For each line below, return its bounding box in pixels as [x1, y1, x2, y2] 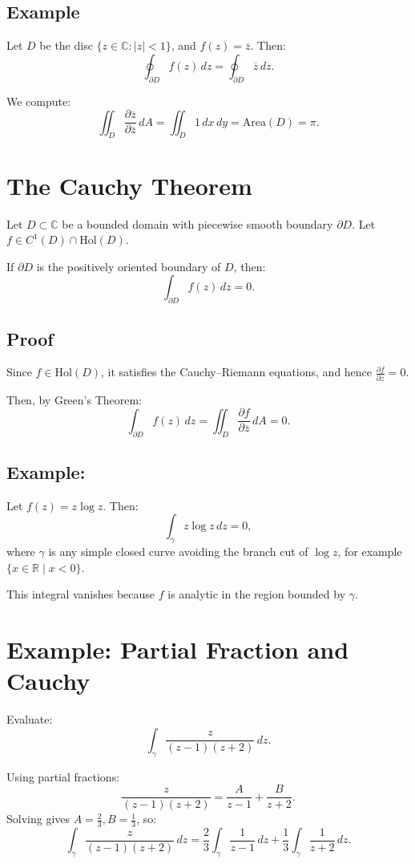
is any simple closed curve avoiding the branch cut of [48, 543, 308, 560]
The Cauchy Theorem [6, 168, 252, 201]
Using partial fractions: [6, 768, 120, 785]
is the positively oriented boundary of [36, 258, 221, 274]
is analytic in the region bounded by [167, 586, 346, 602]
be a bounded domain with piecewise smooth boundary [62, 215, 333, 232]
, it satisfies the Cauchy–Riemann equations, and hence [101, 363, 373, 380]
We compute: [6, 92, 71, 109]
